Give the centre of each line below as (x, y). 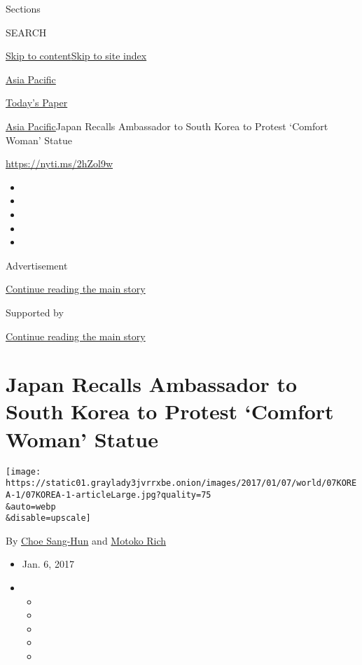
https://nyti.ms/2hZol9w (60, 163)
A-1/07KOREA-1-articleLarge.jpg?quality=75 (109, 495)
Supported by (35, 312)
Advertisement (37, 265)
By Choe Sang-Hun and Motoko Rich (86, 540)
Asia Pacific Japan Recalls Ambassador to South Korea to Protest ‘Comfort (167, 126)
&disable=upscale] (48, 518)
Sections (23, 8)
